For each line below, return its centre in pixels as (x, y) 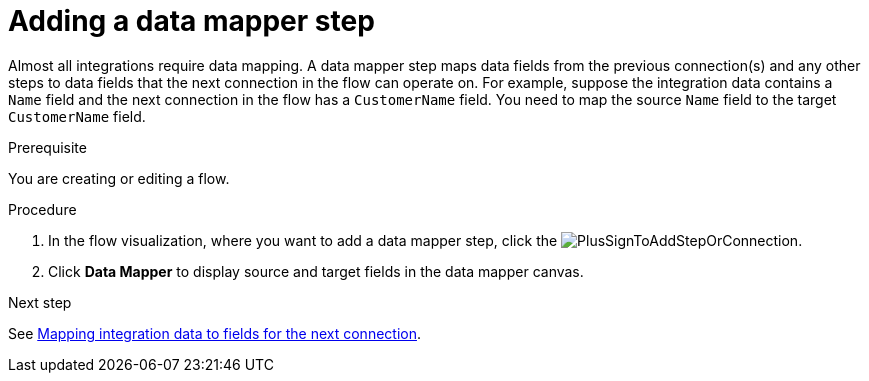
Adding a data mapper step (191, 21)
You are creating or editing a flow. (119, 178)
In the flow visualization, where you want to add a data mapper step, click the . (425, 240)
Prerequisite (47, 147)
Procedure (42, 209)
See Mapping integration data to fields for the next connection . (214, 333)
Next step (40, 302)
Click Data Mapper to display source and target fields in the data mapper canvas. (316, 271)
